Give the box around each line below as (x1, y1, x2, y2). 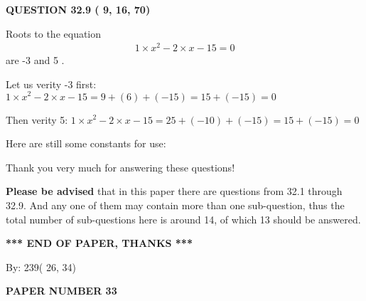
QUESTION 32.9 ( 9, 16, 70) (6, 2, 151, 16)
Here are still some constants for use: (6, 136, 166, 151)
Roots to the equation (6, 26, 102, 41)
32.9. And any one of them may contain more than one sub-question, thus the (6, 197, 345, 212)
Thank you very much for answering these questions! (6, 159, 235, 174)
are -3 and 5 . (6, 53, 65, 68)
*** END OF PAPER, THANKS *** (6, 236, 193, 250)
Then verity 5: (6, 112, 68, 127)
